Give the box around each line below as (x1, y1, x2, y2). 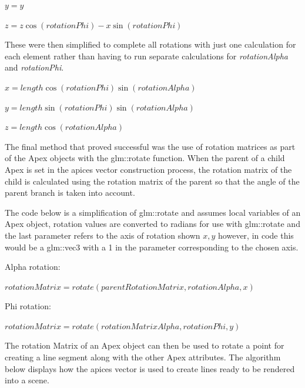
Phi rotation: (5, 300, 51, 312)
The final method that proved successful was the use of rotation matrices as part (5, 140, 296, 152)
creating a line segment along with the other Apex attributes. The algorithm (5, 351, 281, 363)
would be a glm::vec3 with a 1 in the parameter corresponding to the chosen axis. (5, 240, 299, 253)
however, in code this (218, 229, 294, 241)
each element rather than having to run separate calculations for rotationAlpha (5, 49, 289, 62)
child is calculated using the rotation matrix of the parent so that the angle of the (5, 175, 300, 187)
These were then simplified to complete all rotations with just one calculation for (5, 38, 296, 51)
